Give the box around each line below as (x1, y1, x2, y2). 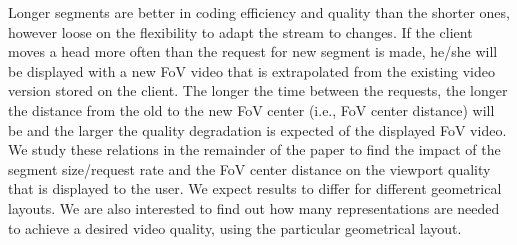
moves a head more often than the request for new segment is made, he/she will (8, 41, 498, 62)
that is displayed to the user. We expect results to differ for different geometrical (8, 178, 502, 199)
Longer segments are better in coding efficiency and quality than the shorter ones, (8, 2, 510, 22)
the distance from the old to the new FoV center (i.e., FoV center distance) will (8, 99, 495, 120)
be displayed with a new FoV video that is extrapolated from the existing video (8, 60, 496, 81)
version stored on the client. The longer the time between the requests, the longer (8, 80, 508, 101)
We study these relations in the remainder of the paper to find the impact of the (8, 139, 501, 160)
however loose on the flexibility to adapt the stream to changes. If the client (8, 21, 473, 42)
